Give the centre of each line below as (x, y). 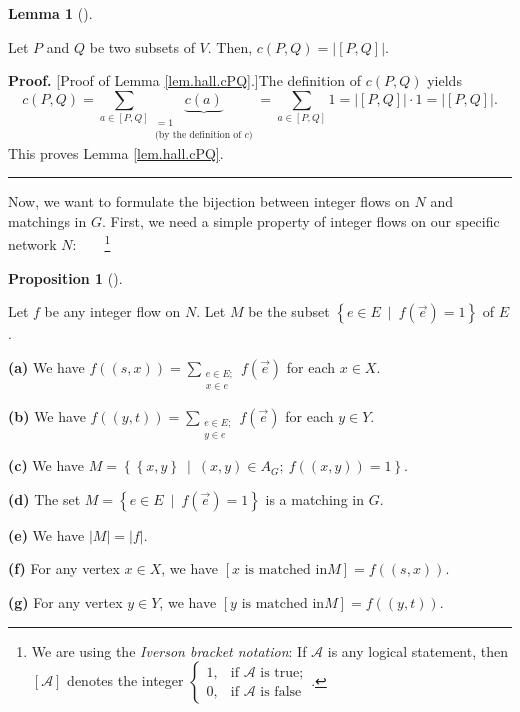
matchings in (47, 220)
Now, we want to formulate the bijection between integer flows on (209, 201)
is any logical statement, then (417, 650)
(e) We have (46, 534)
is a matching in (314, 498)
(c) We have (46, 465)
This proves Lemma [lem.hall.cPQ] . (116, 152)
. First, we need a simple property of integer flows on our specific (300, 220)
